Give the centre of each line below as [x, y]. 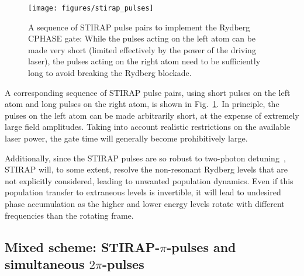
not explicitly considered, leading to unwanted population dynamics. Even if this [149, 180]
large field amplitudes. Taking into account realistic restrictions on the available [148, 127]
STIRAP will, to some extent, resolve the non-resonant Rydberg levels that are [146, 169]
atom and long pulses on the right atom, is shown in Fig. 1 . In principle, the [142, 104]
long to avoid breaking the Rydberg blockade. [110, 73]
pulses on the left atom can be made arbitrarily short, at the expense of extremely [152, 115]
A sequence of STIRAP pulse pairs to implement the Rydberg [139, 27]
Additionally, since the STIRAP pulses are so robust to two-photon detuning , [145, 158]
